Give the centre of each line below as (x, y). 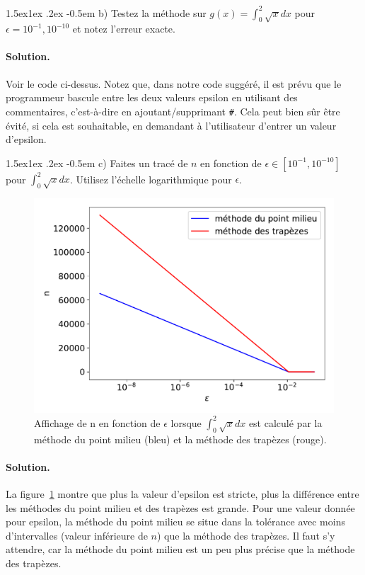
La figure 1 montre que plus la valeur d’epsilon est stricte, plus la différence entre (182, 493)
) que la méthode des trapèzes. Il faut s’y (246, 535)
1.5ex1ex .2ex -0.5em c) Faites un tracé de (97, 163)
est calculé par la (285, 422)
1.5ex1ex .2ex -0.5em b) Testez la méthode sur (106, 12)
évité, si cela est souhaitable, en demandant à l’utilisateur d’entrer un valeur (171, 125)
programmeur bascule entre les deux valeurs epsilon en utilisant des (152, 97)
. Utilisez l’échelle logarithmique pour (151, 179)
